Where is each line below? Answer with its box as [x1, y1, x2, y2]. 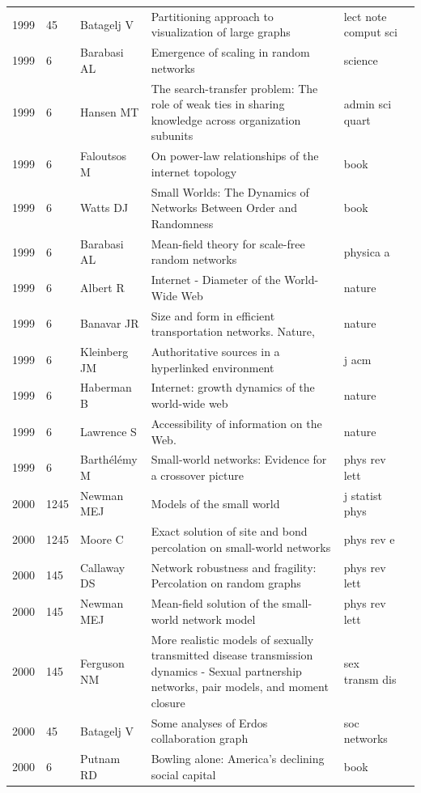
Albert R [80, 278, 125, 295]
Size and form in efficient [151, 307, 275, 324]
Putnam [80, 750, 121, 767]
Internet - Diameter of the [151, 271, 281, 288]
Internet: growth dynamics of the [151, 379, 315, 396]
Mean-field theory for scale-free [151, 235, 305, 252]
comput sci [343, 23, 398, 40]
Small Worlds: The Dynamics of [151, 183, 309, 200]
